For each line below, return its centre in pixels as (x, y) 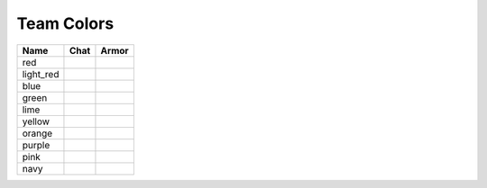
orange (37, 133)
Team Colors (65, 23)
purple (36, 145)
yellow (36, 121)
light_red (41, 74)
